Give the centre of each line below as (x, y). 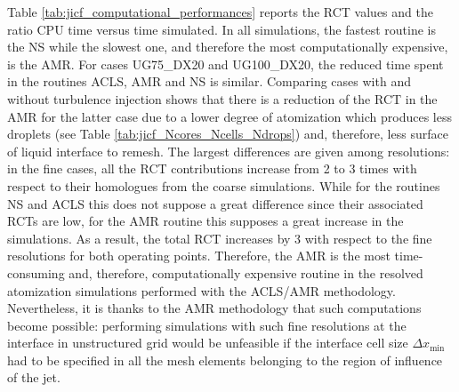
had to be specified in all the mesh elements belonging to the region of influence (225, 360)
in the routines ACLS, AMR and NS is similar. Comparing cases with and (209, 81)
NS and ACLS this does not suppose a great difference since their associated (215, 203)
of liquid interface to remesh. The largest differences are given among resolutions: (229, 151)
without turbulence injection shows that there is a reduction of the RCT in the (222, 98)
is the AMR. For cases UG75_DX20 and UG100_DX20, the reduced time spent (225, 64)
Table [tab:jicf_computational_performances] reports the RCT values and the (220, 12)
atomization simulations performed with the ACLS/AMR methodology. (201, 290)
